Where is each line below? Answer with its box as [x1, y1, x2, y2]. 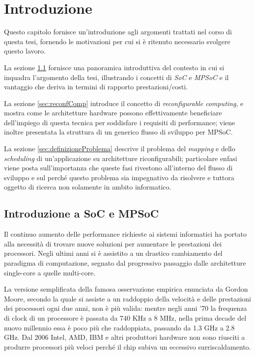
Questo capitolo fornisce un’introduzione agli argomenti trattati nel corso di [4, 27, 232, 37]
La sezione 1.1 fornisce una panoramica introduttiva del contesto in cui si [4, 62, 225, 72]
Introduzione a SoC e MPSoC [4, 206, 159, 221]
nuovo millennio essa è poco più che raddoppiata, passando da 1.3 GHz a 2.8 [4, 322, 235, 332]
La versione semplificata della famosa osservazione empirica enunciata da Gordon [4, 284, 248, 294]
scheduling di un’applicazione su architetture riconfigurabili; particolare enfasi [4, 153, 237, 163]
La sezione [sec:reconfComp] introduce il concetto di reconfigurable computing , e [4, 98, 244, 108]
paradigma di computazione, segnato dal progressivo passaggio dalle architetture [4, 258, 246, 268]
